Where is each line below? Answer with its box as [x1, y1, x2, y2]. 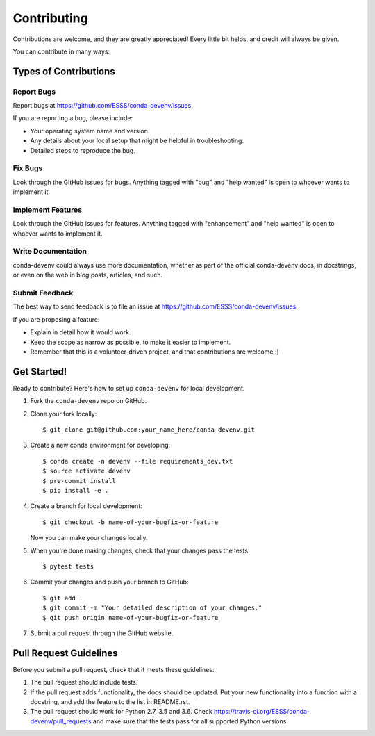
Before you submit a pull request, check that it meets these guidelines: [12, 665, 215, 673]
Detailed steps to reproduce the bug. [30, 146, 135, 154]
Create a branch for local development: [30, 502, 142, 510]
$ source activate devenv [42, 467, 131, 475]
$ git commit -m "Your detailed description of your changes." [42, 604, 262, 612]
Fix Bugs [12, 163, 43, 173]
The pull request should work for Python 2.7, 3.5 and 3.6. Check [30, 708, 213, 716]
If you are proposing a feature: [12, 315, 100, 323]
